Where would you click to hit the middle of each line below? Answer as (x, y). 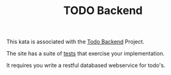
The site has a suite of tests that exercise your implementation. (85, 54)
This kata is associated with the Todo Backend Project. (75, 42)
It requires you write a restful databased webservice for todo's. (86, 65)
